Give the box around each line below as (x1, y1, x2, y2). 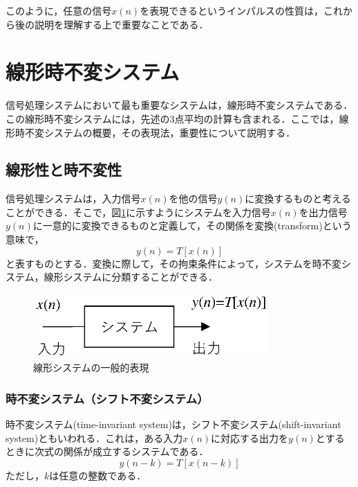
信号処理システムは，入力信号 (6, 191, 141, 206)
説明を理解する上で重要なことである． (34, 17, 209, 31)
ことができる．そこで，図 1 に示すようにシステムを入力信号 (6, 204, 271, 219)
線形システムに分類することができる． (44, 269, 218, 284)
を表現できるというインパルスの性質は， (140, 3, 323, 17)
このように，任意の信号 (6, 3, 112, 17)
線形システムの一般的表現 (33, 360, 149, 375)
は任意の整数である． (49, 468, 147, 482)
